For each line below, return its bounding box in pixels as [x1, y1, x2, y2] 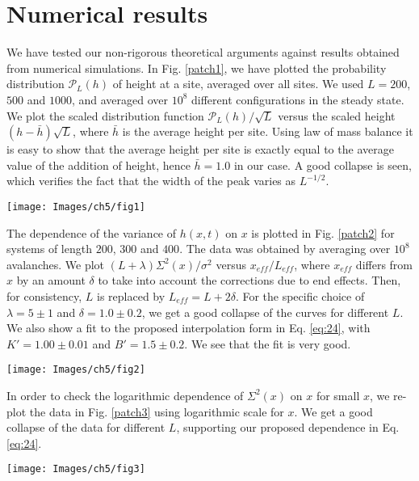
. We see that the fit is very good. [184, 335, 351, 352]
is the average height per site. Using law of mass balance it [122, 123, 413, 140]
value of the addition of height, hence [6, 156, 191, 173]
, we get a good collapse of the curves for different [141, 303, 389, 320]
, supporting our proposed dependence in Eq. [176, 419, 400, 436]
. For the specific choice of [235, 287, 365, 304]
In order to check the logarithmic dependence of [6, 386, 244, 403]
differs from [355, 255, 413, 272]
